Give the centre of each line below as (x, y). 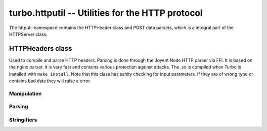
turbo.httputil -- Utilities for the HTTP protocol (106, 13)
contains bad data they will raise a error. (50, 81)
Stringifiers (23, 120)
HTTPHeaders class (41, 49)
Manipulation (25, 94)
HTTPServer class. (28, 34)
